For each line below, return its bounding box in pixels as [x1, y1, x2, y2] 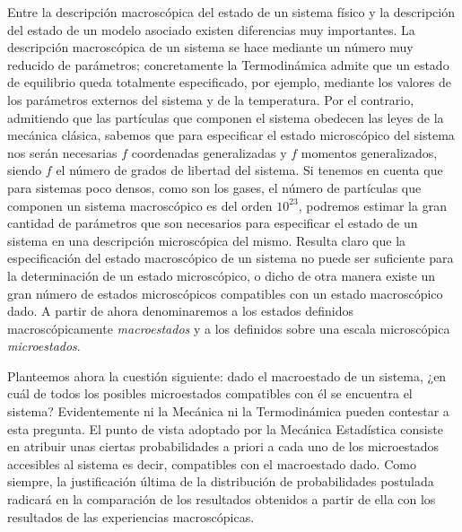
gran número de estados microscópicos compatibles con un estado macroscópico [7, 283, 443, 302]
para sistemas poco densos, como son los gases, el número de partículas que [7, 178, 422, 196]
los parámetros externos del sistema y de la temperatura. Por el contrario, [7, 90, 414, 109]
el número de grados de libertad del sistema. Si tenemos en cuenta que [56, 161, 443, 179]
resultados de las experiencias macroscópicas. [7, 507, 255, 526]
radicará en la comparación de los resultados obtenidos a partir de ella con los [7, 490, 436, 509]
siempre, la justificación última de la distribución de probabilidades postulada [7, 472, 434, 491]
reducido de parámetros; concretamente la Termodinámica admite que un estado [7, 55, 449, 74]
